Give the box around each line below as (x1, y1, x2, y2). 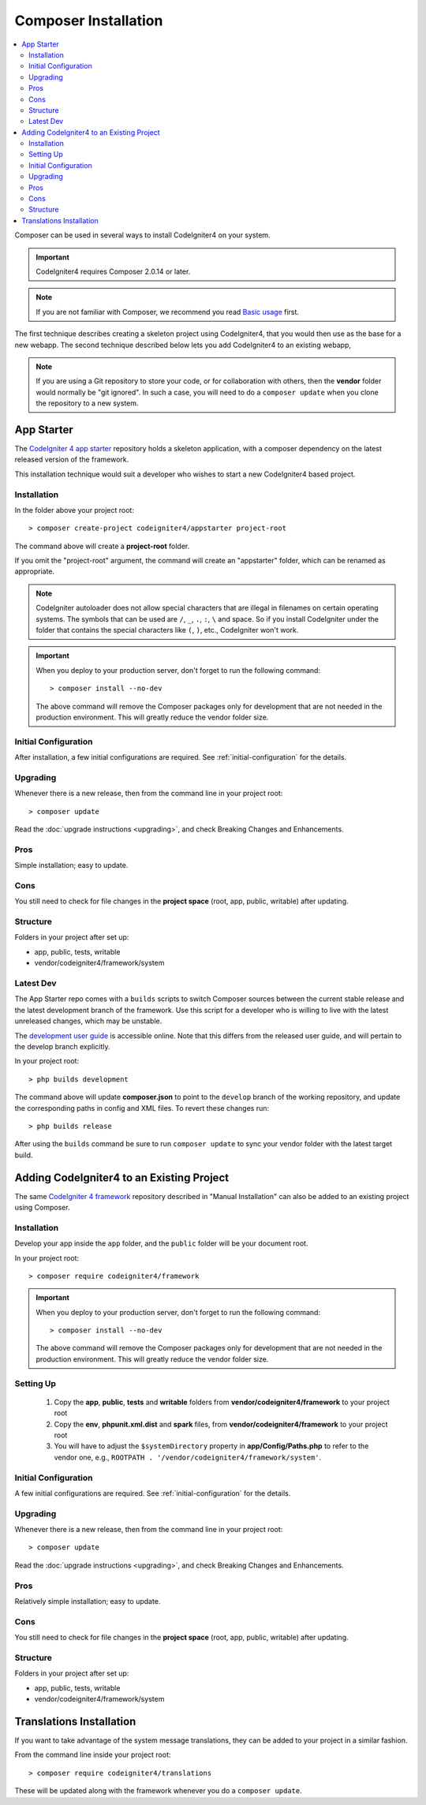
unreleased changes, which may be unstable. (14, 1016, 163, 1026)
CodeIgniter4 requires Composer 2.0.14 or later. (35, 267, 191, 276)
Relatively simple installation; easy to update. (14, 1596, 161, 1605)
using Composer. (14, 1203, 70, 1212)
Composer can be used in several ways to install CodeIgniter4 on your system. (14, 230, 271, 240)
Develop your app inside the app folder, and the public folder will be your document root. (14, 1239, 308, 1248)
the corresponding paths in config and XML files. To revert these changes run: (14, 1103, 270, 1112)
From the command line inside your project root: (14, 1750, 171, 1759)
